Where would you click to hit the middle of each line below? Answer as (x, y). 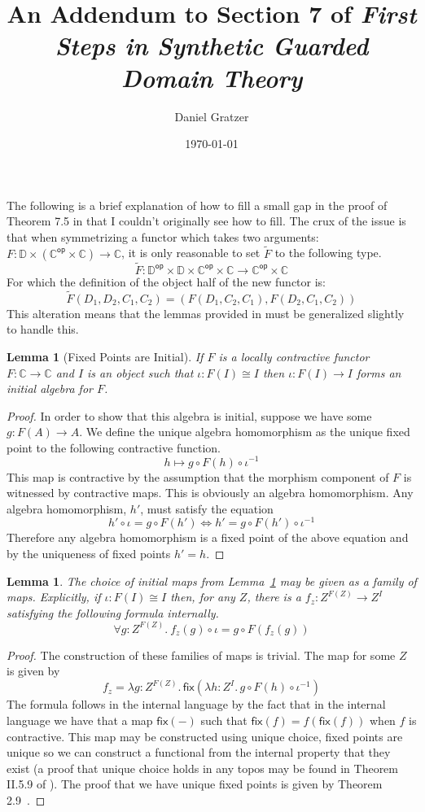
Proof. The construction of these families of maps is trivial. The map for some (201, 655)
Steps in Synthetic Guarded (212, 46)
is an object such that (140, 372)
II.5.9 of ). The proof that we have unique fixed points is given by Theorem (195, 784)
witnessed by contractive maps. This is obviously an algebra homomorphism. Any (210, 493)
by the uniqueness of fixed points (89, 553)
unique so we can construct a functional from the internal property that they (199, 752)
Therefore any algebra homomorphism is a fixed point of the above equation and (208, 537)
